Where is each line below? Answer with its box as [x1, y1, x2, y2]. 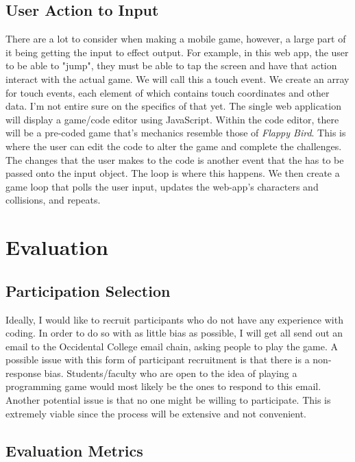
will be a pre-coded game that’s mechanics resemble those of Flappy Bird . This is [5, 125, 346, 140]
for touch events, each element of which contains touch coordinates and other [5, 85, 330, 99]
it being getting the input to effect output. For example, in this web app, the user [5, 45, 349, 59]
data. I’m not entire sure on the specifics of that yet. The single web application [5, 99, 341, 113]
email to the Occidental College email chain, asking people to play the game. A [5, 339, 338, 353]
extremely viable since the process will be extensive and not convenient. [5, 406, 307, 420]
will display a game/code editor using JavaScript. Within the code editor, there [5, 112, 339, 126]
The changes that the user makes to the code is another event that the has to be [5, 152, 344, 167]
